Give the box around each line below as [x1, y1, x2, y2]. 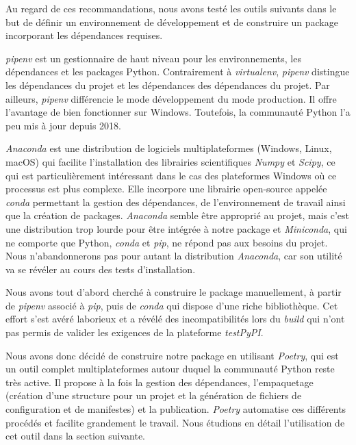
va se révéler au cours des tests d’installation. [5, 262, 196, 276]
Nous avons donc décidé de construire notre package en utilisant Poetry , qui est [5, 348, 339, 362]
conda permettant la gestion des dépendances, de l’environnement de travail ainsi [5, 194, 346, 209]
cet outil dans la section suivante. [5, 429, 145, 443]
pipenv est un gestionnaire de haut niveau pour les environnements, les [5, 51, 301, 65]
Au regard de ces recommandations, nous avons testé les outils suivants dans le [5, 1, 337, 15]
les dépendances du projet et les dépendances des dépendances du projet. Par [5, 77, 330, 92]
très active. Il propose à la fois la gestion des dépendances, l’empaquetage [5, 374, 314, 389]
